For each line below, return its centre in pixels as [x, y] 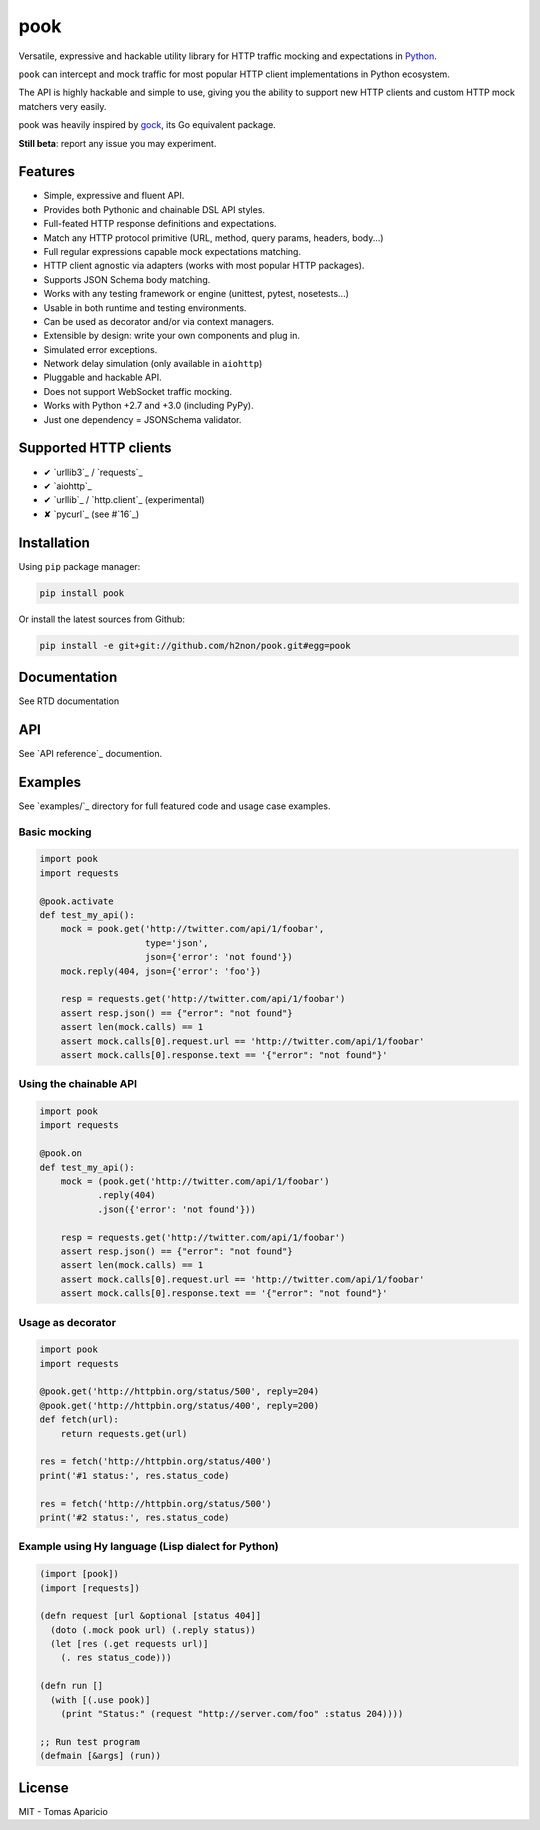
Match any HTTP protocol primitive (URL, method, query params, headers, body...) [213, 237]
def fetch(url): [79, 1419]
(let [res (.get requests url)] [129, 1644]
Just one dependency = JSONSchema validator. [142, 419]
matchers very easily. [62, 106]
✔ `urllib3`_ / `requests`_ [93, 472]
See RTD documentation [69, 701]
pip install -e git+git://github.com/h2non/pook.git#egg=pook [195, 645]
